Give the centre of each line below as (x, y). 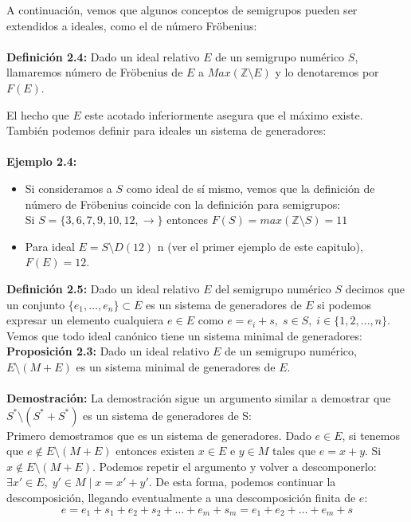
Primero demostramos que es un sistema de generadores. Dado (159, 435)
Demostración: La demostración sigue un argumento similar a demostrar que (199, 398)
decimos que (375, 288)
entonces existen (155, 451)
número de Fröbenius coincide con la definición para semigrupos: (183, 204)
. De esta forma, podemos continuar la (242, 482)
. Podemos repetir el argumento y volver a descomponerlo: (234, 466)
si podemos (344, 304)
